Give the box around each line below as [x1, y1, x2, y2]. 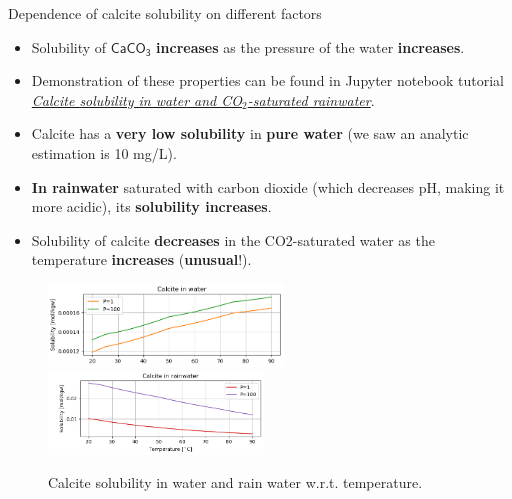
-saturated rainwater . [247, 89, 375, 110]
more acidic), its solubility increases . [31, 196, 272, 217]
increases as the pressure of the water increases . [156, 36, 465, 57]
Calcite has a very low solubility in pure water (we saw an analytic [31, 123, 469, 144]
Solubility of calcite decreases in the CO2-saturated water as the [31, 229, 435, 250]
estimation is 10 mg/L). [31, 142, 177, 163]
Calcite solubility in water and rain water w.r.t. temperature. [48, 472, 423, 493]
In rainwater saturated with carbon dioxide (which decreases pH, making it [31, 176, 505, 197]
